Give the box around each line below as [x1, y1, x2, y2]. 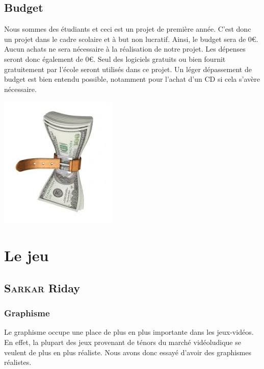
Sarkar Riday [4, 280, 81, 295]
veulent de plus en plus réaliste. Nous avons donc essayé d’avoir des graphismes [4, 347, 251, 357]
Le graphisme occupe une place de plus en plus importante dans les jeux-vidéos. [4, 327, 254, 337]
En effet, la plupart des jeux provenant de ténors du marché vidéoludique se [4, 336, 241, 347]
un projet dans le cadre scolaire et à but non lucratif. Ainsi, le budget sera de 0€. [4, 33, 258, 44]
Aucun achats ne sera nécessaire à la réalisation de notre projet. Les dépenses [4, 43, 246, 54]
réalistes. [4, 357, 32, 367]
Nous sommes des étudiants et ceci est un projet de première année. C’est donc [4, 24, 251, 34]
